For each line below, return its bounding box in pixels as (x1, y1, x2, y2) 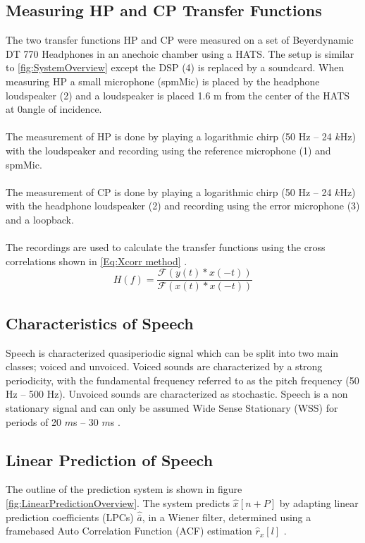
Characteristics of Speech (6, 312, 194, 334)
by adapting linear (279, 495, 359, 510)
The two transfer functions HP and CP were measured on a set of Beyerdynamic (6, 32, 354, 47)
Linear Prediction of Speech (6, 449, 214, 470)
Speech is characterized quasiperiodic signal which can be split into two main (6, 345, 339, 360)
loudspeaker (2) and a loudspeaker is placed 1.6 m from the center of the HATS (6, 87, 350, 102)
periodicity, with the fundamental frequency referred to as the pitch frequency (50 (6, 372, 359, 387)
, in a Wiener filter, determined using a (142, 509, 311, 524)
